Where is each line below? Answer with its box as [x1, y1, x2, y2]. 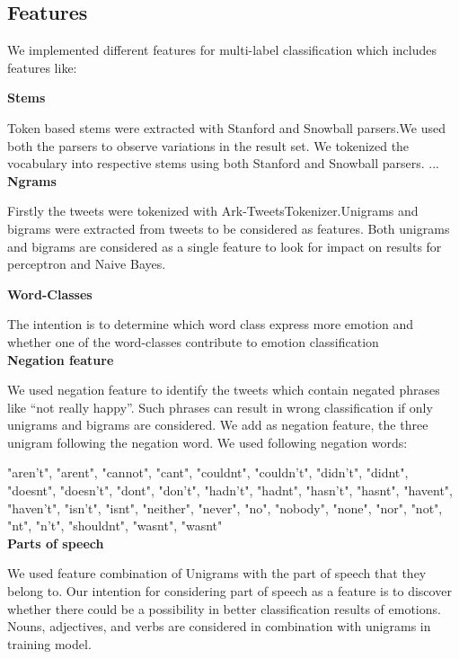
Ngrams [7, 171, 57, 190]
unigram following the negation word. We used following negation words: [7, 432, 408, 451]
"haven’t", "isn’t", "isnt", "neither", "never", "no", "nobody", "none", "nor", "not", [7, 498, 443, 517]
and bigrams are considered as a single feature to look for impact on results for [7, 236, 442, 255]
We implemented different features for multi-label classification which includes [7, 40, 437, 59]
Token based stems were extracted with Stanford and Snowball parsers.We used [7, 118, 446, 137]
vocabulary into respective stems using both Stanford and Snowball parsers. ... [7, 154, 439, 173]
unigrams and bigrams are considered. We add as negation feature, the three [7, 415, 428, 434]
